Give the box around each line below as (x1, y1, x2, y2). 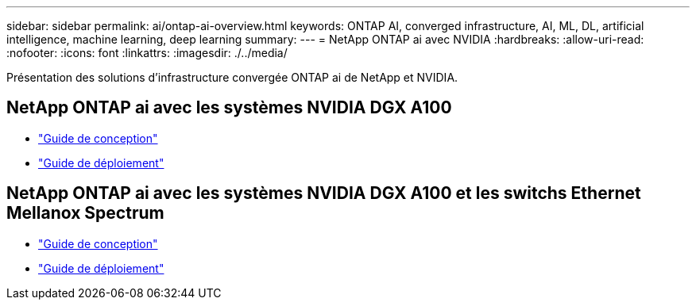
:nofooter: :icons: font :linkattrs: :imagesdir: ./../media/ (6, 46, 288, 59)
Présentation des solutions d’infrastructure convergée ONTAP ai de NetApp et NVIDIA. (6, 71, 458, 84)
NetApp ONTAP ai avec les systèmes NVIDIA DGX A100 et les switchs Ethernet (6, 183, 641, 204)
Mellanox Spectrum (6, 203, 164, 224)
